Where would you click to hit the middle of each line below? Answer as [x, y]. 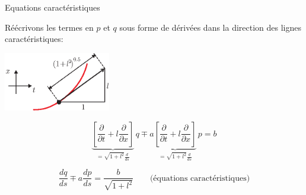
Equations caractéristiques [52, 7]
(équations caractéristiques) [200, 178]
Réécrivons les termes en [49, 27]
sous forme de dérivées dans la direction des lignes [211, 27]
